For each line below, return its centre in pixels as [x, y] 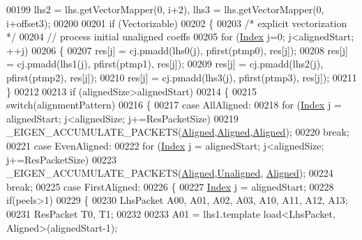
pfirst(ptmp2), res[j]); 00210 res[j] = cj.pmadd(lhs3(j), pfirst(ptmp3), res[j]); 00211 [182, 77]
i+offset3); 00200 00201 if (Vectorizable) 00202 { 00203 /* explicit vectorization [177, 23]
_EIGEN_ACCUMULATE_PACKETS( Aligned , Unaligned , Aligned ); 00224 [170, 173]
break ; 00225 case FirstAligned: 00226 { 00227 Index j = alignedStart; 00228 [170, 186]
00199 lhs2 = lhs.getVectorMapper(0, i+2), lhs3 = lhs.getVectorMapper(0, [165, 9]
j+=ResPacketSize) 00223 [61, 159]
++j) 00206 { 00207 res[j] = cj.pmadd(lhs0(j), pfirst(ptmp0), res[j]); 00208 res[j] [177, 50]
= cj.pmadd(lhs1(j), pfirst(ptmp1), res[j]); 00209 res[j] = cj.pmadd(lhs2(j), [165, 64]
